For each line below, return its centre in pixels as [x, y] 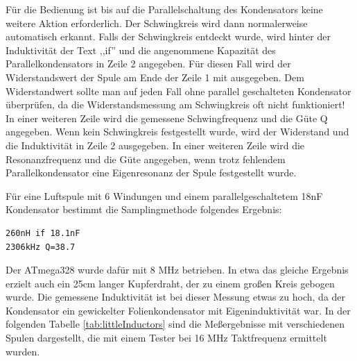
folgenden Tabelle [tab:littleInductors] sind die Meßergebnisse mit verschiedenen [175, 324]
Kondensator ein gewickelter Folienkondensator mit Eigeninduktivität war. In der [178, 310]
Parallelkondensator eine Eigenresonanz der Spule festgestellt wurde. [151, 173]
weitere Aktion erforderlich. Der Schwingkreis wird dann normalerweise [157, 23]
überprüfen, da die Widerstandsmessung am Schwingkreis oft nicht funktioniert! [175, 104]
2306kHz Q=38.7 [41, 247]
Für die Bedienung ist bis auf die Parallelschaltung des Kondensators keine [164, 9]
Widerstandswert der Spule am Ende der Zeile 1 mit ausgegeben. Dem [155, 77]
